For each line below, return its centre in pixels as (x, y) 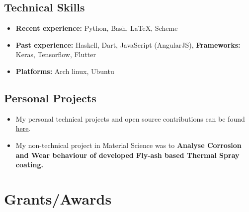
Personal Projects (50, 98)
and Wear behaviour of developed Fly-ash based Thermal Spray (127, 155)
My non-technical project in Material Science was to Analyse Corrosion (128, 145)
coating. (30, 165)
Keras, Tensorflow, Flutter (56, 54)
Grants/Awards (58, 198)
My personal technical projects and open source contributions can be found (130, 118)
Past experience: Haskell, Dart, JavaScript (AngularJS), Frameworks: (128, 44)
